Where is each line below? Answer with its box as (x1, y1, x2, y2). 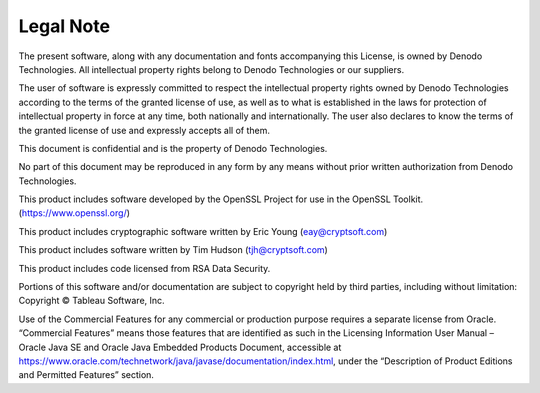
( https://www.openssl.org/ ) (18, 207, 130, 219)
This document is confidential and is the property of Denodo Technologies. (18, 142, 328, 154)
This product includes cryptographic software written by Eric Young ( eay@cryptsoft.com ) (18, 225, 388, 237)
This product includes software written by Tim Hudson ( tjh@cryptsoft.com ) (18, 244, 329, 256)
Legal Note (18, 15, 110, 37)
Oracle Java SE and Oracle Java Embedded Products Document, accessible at (18, 341, 342, 353)
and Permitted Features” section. (18, 369, 155, 381)
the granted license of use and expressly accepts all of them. (18, 124, 270, 136)
